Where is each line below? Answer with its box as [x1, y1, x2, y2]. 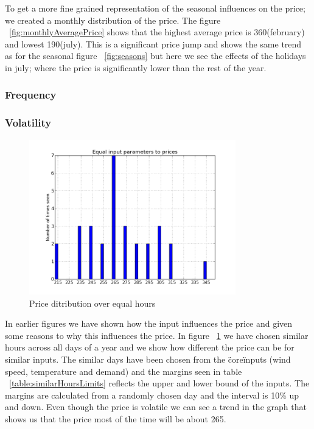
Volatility [5, 115, 52, 130]
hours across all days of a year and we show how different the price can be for [5, 341, 295, 354]
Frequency [5, 87, 57, 102]
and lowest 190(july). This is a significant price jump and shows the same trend [5, 37, 302, 50]
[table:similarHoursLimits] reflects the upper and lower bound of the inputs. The [9, 377, 310, 389]
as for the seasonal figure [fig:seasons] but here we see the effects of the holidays [5, 49, 306, 62]
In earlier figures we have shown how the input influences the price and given [5, 317, 293, 330]
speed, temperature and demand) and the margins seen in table [5, 364, 242, 377]
